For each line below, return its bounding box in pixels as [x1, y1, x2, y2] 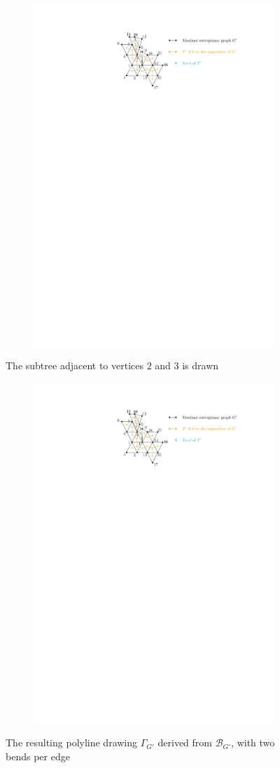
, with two [231, 735, 275, 750]
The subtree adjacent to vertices [6, 358, 143, 373]
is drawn [182, 358, 219, 373]
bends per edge [6, 748, 70, 763]
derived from [157, 735, 212, 750]
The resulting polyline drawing [6, 735, 138, 750]
